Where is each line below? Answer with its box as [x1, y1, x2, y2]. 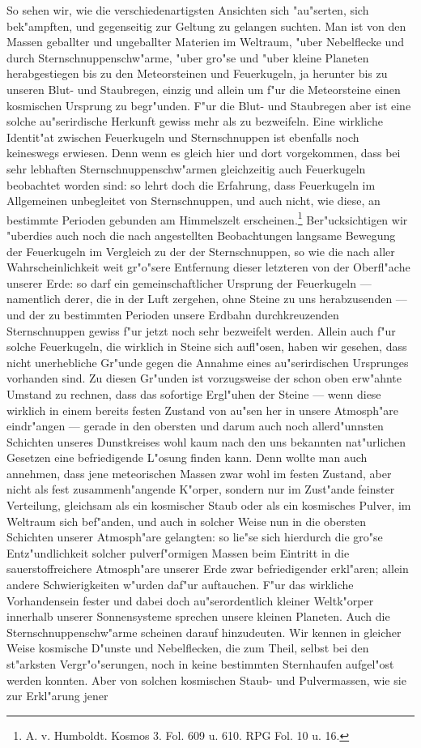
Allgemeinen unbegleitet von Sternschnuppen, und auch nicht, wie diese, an [6, 192, 381, 209]
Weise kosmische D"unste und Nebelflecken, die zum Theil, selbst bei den [6, 639, 369, 656]
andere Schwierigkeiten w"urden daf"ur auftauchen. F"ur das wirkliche [6, 576, 354, 593]
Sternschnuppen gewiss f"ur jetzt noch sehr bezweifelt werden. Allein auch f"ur [6, 322, 396, 339]
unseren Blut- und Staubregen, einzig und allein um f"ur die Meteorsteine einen [6, 80, 401, 97]
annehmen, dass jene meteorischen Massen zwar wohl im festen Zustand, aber [6, 464, 392, 481]
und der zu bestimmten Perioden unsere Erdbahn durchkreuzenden [6, 306, 339, 323]
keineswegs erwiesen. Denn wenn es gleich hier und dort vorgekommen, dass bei [6, 144, 401, 161]
